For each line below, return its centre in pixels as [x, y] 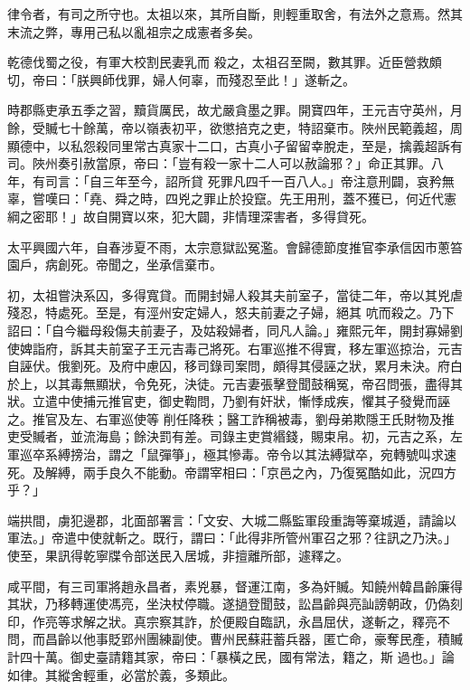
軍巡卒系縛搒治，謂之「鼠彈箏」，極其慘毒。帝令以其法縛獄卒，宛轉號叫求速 [232, 454]
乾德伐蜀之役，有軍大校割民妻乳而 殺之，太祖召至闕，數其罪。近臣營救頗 [225, 62]
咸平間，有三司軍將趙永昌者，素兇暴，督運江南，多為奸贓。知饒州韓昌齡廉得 [235, 586]
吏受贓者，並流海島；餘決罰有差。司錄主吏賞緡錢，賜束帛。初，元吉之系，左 [235, 436]
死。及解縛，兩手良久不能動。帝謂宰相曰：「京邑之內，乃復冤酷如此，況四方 [232, 472]
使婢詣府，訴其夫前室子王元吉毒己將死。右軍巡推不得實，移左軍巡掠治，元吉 [235, 348]
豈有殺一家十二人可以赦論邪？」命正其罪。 [304, 163]
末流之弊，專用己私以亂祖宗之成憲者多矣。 [134, 31]
